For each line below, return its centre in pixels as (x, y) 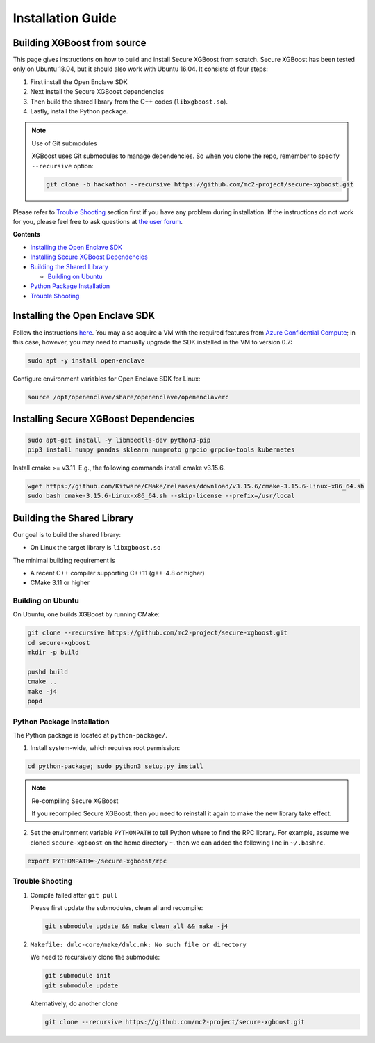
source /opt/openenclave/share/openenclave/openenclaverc (128, 397)
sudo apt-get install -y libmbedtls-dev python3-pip (119, 440)
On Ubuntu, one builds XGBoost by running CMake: (86, 614)
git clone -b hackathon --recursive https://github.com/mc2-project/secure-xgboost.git (200, 184)
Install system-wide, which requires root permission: (105, 748)
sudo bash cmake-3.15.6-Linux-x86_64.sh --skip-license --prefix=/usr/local (161, 496)
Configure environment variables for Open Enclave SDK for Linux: (107, 379)
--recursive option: (62, 166)
